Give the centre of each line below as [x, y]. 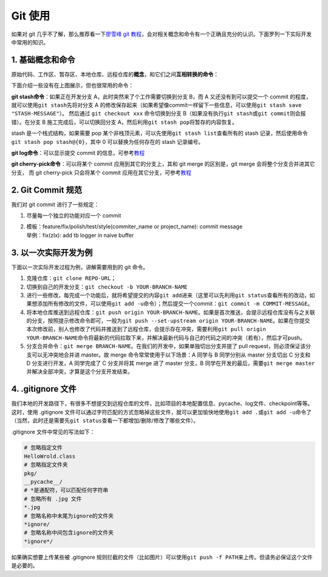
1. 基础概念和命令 [43, 60]
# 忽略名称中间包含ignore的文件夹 [69, 533]
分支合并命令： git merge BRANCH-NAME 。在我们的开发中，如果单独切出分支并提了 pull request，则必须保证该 [166, 346]
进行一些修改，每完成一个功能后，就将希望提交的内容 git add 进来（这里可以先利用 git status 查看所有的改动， [168, 295]
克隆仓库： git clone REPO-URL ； [71, 278]
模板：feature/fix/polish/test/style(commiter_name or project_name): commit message [135, 227]
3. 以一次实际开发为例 [52, 252]
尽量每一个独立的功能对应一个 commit [74, 216]
